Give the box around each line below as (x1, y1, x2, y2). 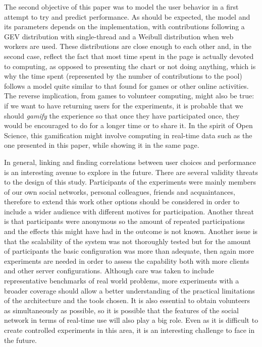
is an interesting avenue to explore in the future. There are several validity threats (4, 166, 258, 177)
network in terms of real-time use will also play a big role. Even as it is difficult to (4, 315, 258, 325)
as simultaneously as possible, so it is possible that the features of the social (4, 305, 239, 315)
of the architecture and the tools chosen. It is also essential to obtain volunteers (4, 295, 250, 306)
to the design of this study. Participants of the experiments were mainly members (4, 177, 256, 187)
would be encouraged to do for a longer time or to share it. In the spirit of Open (4, 120, 253, 131)
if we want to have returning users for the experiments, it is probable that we (4, 100, 243, 110)
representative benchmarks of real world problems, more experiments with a (4, 275, 239, 286)
